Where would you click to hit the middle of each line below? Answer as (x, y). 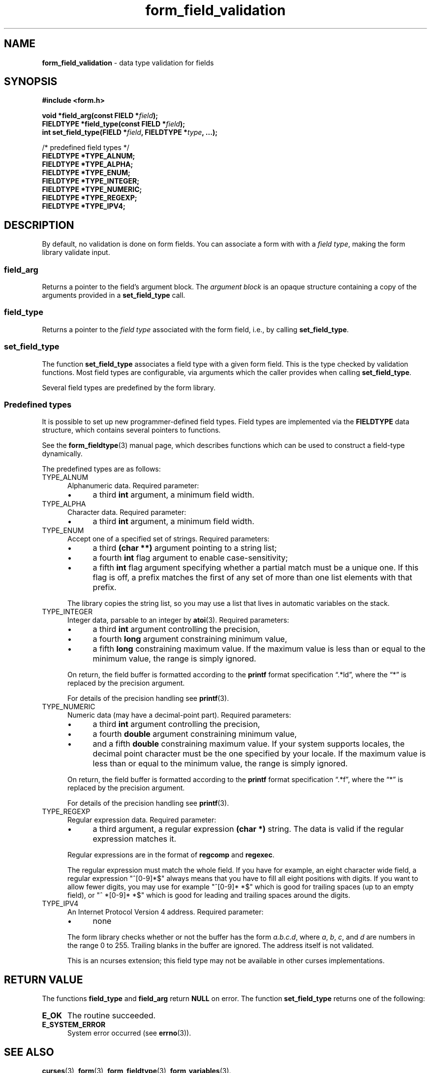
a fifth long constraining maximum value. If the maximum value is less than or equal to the (259, 649)
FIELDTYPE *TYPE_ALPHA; (88, 164)
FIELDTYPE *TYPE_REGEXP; (90, 198)
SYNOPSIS (31, 82)
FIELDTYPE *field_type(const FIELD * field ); (114, 124)
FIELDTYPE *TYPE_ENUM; (86, 173)
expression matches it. (135, 839)
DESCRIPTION (39, 225)
